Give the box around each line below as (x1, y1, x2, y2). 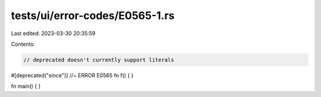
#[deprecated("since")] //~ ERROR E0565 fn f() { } (11, 71, 134, 79)
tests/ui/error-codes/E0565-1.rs (11, 9, 175, 22)
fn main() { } (11, 83, 41, 90)
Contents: (11, 40, 35, 48)
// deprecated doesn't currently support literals (23, 57, 175, 63)
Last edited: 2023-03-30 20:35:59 (11, 30, 96, 37)
